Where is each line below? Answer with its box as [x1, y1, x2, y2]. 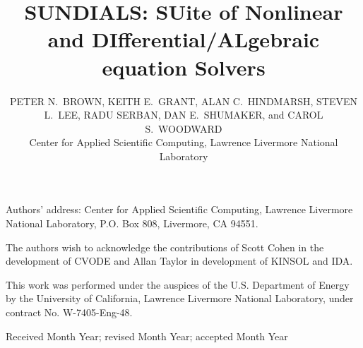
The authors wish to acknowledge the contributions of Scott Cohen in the [6, 239, 324, 254]
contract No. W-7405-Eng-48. [6, 305, 133, 320]
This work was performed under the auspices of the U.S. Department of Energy [6, 277, 350, 292]
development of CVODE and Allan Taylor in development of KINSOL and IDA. [6, 253, 353, 268]
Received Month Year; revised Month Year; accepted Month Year [6, 328, 288, 343]
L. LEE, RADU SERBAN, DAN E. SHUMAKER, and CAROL [44, 107, 323, 122]
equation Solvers [102, 52, 266, 81]
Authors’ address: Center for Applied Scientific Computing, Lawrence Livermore [6, 202, 353, 217]
